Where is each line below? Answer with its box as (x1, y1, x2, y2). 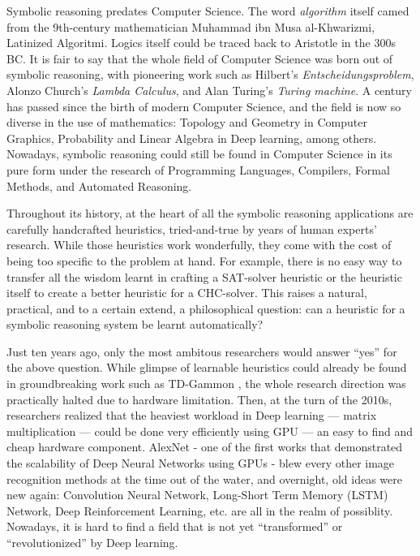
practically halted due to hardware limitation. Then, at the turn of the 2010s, (6, 390, 392, 407)
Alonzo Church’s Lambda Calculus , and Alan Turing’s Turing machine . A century (6, 81, 412, 98)
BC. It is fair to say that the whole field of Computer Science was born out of (6, 50, 393, 67)
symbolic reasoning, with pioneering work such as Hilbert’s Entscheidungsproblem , (6, 66, 414, 83)
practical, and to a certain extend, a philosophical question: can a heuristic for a (6, 300, 405, 317)
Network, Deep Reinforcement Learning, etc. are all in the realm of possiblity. (6, 502, 393, 519)
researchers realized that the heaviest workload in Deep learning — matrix (6, 407, 377, 424)
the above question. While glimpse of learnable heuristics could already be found (6, 359, 407, 376)
